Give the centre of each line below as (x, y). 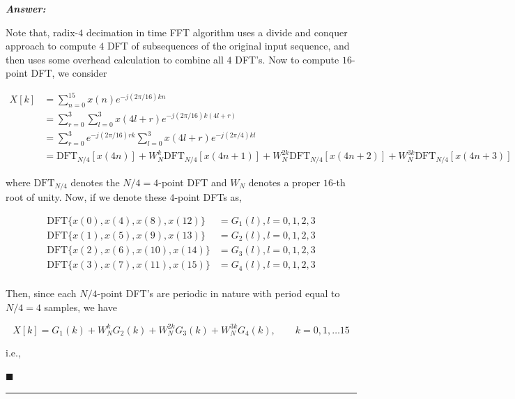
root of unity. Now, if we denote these (86, 197)
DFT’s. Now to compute (287, 59)
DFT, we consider (69, 73)
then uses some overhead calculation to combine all (115, 59)
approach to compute (51, 46)
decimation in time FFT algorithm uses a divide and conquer (217, 32)
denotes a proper (284, 182)
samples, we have (80, 307)
